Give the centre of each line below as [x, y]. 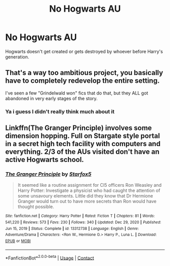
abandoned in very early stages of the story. [51, 98]
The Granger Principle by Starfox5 [48, 174]
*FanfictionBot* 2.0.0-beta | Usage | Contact [50, 257]
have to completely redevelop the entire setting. [82, 81]
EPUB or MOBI [18, 241]
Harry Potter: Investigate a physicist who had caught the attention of [89, 190]
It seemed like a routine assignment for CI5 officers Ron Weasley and [90, 185]
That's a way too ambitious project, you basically [84, 73]
